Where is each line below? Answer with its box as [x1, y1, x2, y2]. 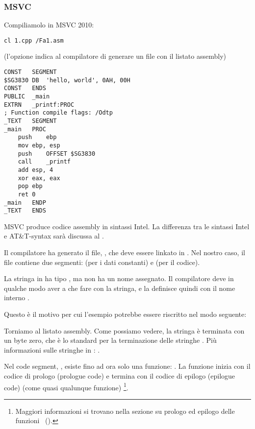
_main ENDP [4, 199, 46, 206]
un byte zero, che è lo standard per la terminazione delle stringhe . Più [4, 335, 217, 345]
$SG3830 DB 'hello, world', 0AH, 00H [4, 76, 130, 84]
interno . [4, 292, 29, 303]
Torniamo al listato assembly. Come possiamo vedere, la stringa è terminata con [4, 325, 245, 335]
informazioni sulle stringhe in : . [4, 344, 100, 355]
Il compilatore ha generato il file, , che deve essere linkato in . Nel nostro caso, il [4, 247, 245, 258]
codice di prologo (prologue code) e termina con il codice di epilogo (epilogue [4, 371, 235, 381]
